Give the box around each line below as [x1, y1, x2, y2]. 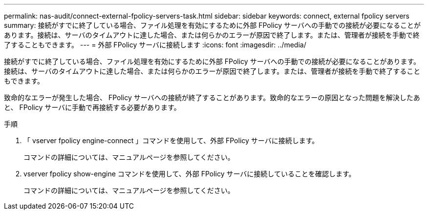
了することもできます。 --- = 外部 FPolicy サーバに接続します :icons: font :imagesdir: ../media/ [4, 41, 306, 49]
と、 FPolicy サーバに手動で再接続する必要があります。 [4, 103, 181, 111]
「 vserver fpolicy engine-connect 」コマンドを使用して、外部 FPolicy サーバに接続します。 [23, 136, 319, 145]
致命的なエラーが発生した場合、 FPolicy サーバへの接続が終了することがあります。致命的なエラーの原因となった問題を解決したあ [4, 93, 420, 102]
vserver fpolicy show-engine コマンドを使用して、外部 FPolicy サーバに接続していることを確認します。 [23, 170, 356, 178]
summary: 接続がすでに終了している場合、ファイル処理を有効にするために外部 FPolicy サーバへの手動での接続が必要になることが [4, 21, 421, 29]
